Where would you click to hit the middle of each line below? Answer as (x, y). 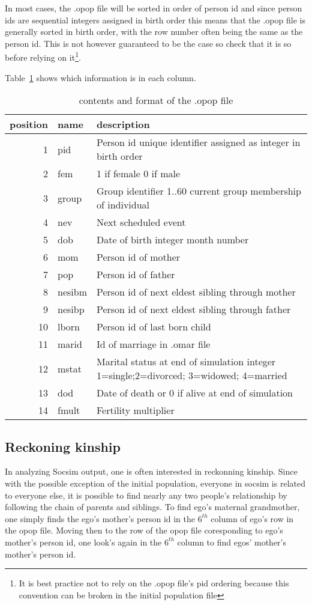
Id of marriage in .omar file (153, 344)
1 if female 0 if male (138, 174)
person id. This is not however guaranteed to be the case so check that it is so (148, 43)
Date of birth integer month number (172, 240)
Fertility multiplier (135, 410)
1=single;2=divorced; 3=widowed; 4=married (192, 375)
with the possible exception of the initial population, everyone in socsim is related (155, 483)
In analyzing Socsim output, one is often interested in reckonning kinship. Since (151, 471)
